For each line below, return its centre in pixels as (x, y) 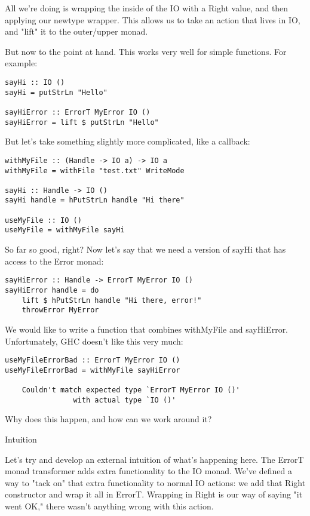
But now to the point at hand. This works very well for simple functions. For (146, 51)
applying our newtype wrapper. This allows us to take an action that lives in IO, (153, 19)
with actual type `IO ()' (125, 400)
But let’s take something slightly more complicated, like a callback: (128, 141)
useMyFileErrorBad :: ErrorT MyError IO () (93, 360)
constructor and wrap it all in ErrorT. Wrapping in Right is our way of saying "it (154, 494)
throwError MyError (60, 310)
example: (21, 63)
